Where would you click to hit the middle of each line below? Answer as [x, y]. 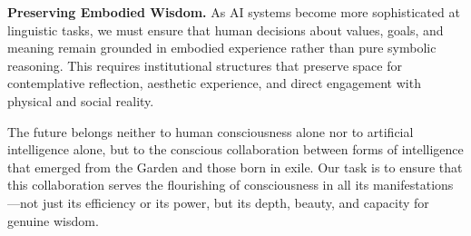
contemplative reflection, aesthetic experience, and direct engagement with [214, 83]
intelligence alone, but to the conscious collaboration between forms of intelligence [235, 149]
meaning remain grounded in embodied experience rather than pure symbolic [222, 48]
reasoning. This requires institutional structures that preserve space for [205, 65]
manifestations [413, 185]
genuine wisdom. [53, 220]
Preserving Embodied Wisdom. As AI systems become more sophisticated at [234, 12]
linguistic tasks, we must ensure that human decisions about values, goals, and [226, 29]
